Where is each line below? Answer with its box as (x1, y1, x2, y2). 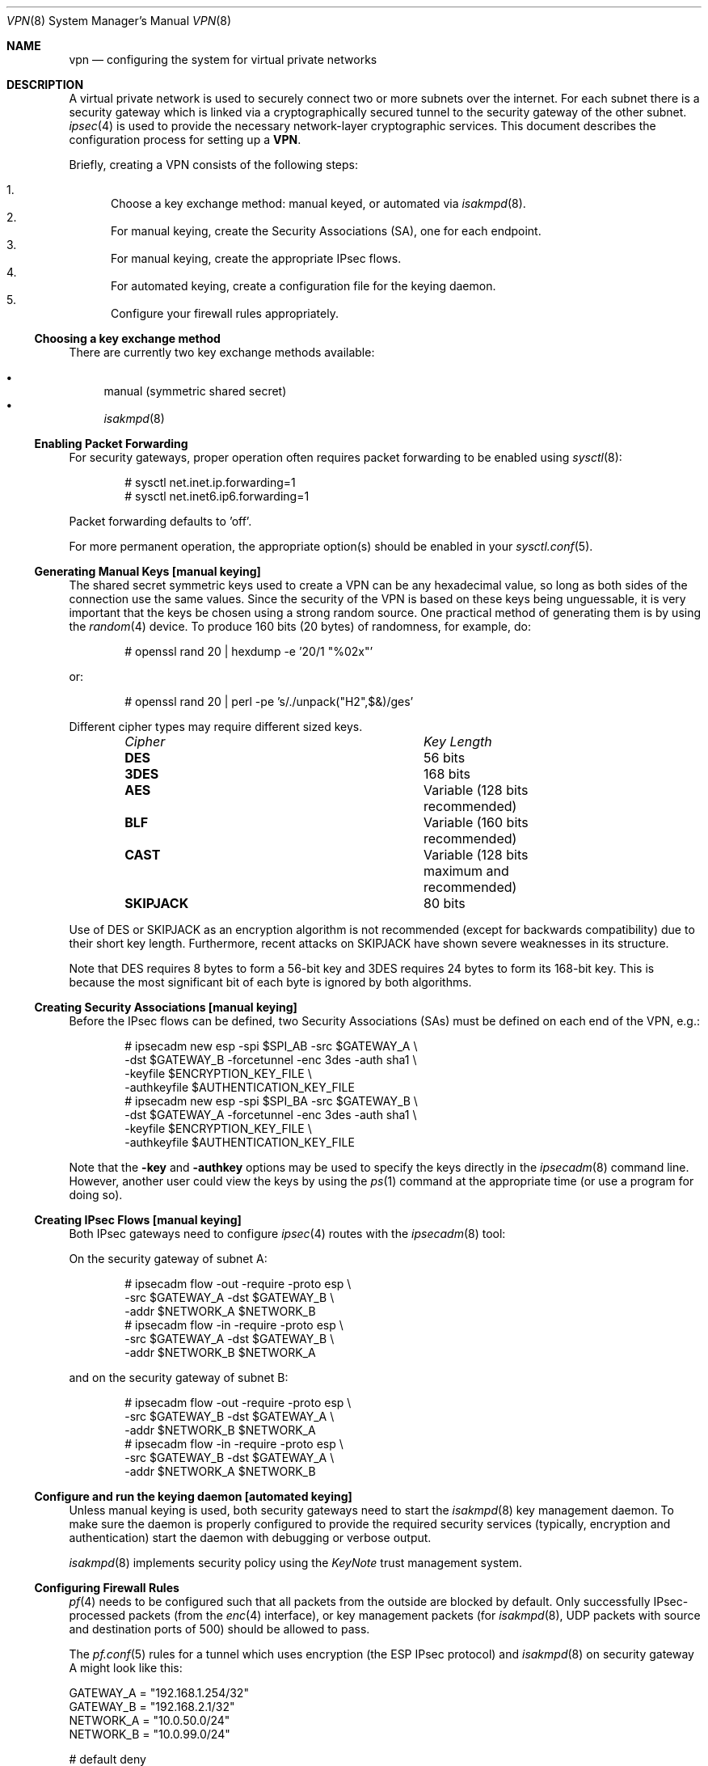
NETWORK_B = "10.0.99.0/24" (69, 1727, 230, 1741)
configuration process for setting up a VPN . (69, 133, 301, 146)
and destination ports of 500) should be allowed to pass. (69, 1622, 370, 1636)
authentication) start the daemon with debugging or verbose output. (69, 1531, 432, 1544)
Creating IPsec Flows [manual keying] (34, 1213, 242, 1227)
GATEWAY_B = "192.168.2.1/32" (69, 1700, 235, 1713)
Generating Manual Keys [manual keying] (34, 564, 261, 578)
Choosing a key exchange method (34, 332, 221, 345)
